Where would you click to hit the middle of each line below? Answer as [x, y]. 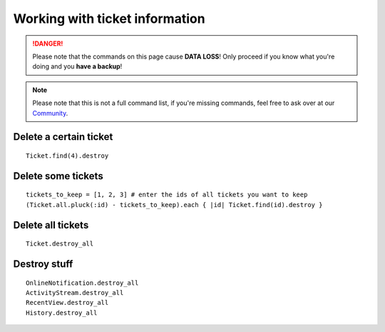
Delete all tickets [51, 225]
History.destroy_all [62, 313]
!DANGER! [48, 44]
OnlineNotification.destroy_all [82, 283]
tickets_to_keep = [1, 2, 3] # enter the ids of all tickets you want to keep [167, 195]
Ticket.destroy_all [60, 244]
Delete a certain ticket [63, 137]
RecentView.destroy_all [67, 303]
